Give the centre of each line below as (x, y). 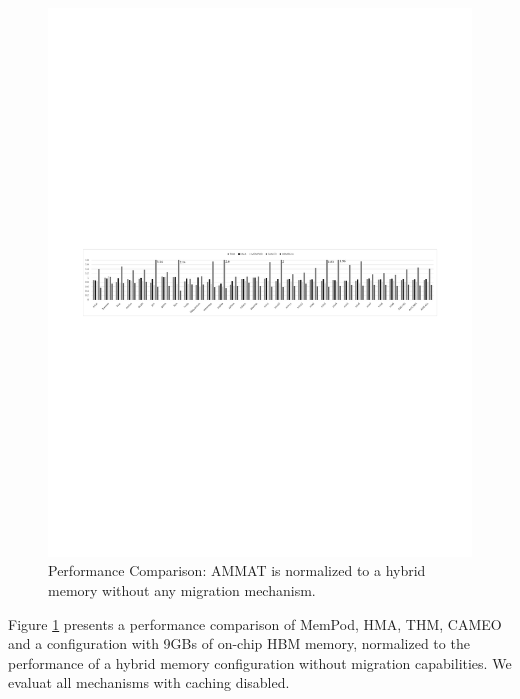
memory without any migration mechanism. (182, 590)
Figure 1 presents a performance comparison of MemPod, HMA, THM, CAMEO (255, 623)
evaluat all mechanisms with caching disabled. (149, 682)
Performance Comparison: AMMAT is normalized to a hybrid (237, 570)
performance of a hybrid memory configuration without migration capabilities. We (260, 662)
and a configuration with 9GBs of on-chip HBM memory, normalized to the (239, 643)
